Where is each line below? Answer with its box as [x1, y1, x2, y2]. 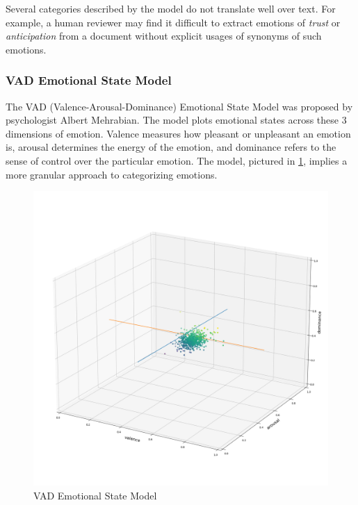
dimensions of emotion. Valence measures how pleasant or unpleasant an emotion [6, 126, 351, 140]
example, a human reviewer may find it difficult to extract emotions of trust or [6, 15, 341, 29]
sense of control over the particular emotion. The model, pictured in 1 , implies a [6, 153, 348, 167]
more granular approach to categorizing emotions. [6, 167, 218, 181]
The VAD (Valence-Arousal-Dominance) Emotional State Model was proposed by [6, 99, 353, 113]
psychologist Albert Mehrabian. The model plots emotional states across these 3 [6, 113, 347, 127]
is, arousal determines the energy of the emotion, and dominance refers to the [6, 140, 336, 154]
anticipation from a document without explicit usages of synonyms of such [6, 28, 322, 43]
